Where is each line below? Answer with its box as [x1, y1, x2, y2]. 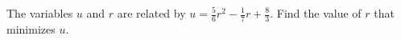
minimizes [6, 20, 56, 37]
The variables [6, 5, 73, 21]
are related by [117, 5, 186, 21]
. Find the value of [270, 5, 362, 21]
